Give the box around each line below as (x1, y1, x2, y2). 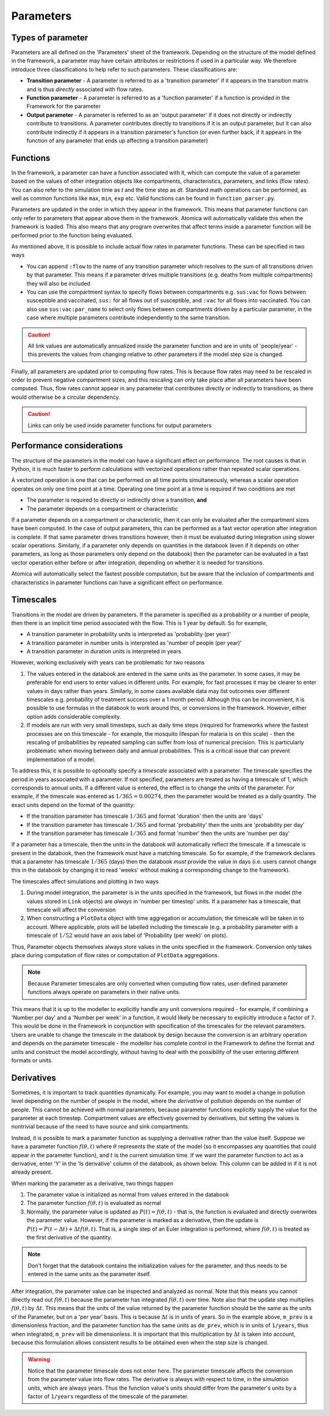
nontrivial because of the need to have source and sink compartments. (11, 1123, 189, 1130)
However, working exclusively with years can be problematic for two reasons (11, 659, 205, 666)
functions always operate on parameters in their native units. (28, 988, 180, 996)
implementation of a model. (26, 755, 96, 763)
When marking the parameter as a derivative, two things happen (11, 1179, 174, 1187)
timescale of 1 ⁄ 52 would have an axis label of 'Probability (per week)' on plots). (26, 932, 228, 939)
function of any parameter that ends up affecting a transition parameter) (26, 136, 208, 144)
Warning (28, 1355, 50, 1363)
